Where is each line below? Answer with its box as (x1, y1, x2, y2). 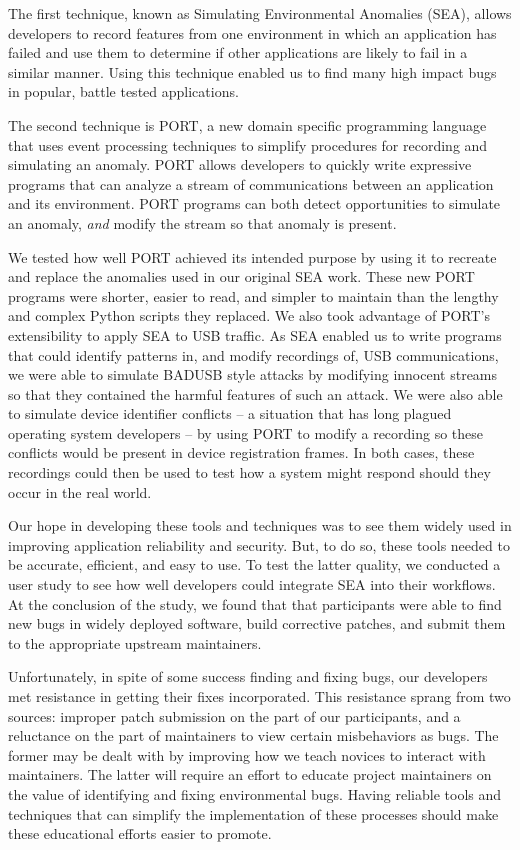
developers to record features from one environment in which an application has (8, 22, 497, 43)
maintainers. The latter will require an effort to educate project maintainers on (8, 764, 492, 785)
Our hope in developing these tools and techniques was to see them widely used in (8, 515, 512, 536)
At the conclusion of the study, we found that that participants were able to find (8, 593, 502, 614)
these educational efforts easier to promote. (8, 823, 272, 844)
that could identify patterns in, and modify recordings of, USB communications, (8, 344, 499, 365)
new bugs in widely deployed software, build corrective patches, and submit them (8, 613, 506, 634)
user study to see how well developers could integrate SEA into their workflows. (8, 574, 496, 595)
